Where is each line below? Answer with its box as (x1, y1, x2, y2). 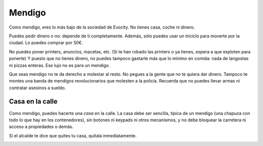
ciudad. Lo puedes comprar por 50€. (9, 40, 83, 46)
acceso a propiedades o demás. (9, 124, 74, 130)
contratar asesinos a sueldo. (9, 85, 66, 91)
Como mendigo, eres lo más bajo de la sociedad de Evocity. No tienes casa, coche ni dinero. (9, 24, 195, 30)
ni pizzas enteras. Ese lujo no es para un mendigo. (9, 62, 110, 68)
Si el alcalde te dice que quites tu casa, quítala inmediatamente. (9, 132, 137, 138)
